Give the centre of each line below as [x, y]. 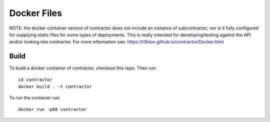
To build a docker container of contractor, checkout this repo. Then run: [83, 68]
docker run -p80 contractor [52, 109]
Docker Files [36, 13]
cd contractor [35, 79]
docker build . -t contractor [55, 87]
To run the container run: [35, 98]
